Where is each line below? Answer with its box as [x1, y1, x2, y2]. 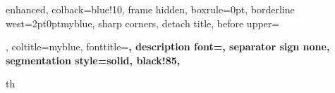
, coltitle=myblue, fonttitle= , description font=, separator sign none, [6, 39, 330, 54]
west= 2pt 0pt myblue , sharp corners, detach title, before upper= [6, 15, 280, 30]
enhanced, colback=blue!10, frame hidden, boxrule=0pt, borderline [6, 2, 295, 16]
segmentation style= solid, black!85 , [6, 52, 181, 67]
